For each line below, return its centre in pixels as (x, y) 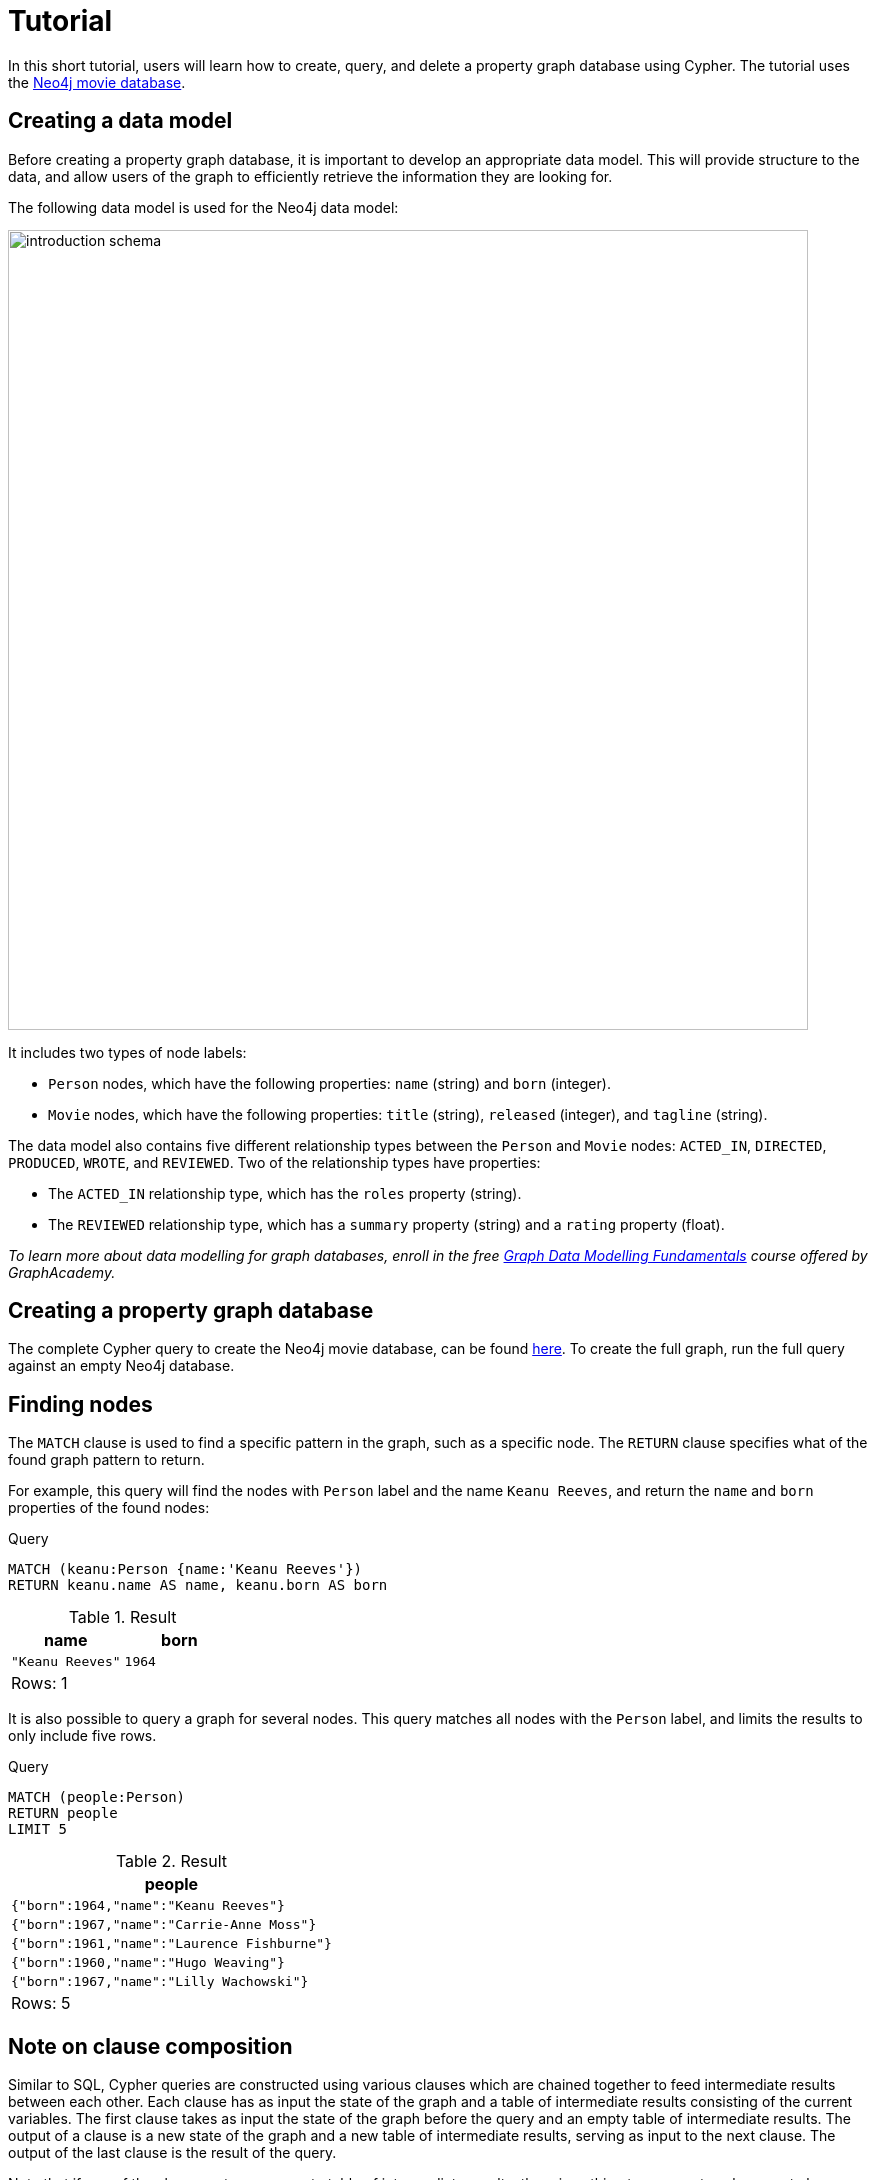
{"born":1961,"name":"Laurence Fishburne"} (171, 1944)
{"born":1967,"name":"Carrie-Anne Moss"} (164, 1925)
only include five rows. (82, 1736)
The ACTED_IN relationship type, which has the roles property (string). (285, 1193)
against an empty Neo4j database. (121, 1366)
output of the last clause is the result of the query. (172, 2153)
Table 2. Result (171, 1861)
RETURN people (63, 1813)
